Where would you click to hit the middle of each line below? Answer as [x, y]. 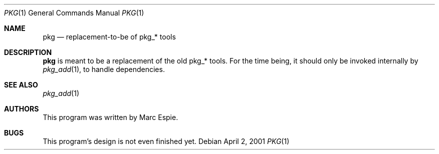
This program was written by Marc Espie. [111, 117]
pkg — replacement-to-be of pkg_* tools [109, 37]
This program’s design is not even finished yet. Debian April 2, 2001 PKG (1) [166, 141]
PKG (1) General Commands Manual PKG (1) [74, 13]
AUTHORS [22, 109]
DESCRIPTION [28, 52]
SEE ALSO [21, 85]
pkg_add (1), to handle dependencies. [104, 69]
